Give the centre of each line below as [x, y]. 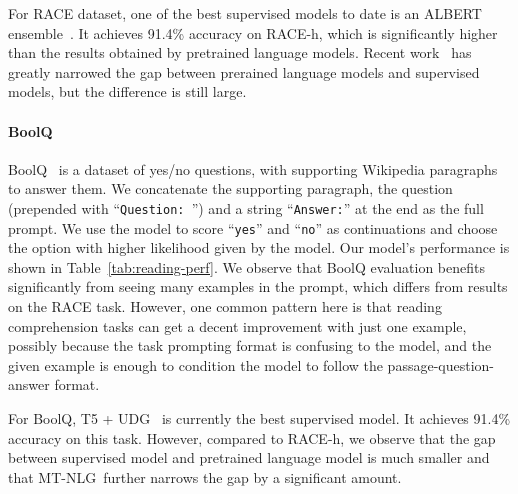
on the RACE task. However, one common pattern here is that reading [225, 306]
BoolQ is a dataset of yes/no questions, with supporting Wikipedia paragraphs [253, 168]
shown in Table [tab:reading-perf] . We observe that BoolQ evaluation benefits [246, 266]
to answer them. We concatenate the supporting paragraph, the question [230, 188]
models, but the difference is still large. [127, 91]
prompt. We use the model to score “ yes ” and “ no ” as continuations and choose [253, 227]
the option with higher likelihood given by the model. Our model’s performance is [259, 247]
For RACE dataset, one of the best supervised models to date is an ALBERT [245, 13]
